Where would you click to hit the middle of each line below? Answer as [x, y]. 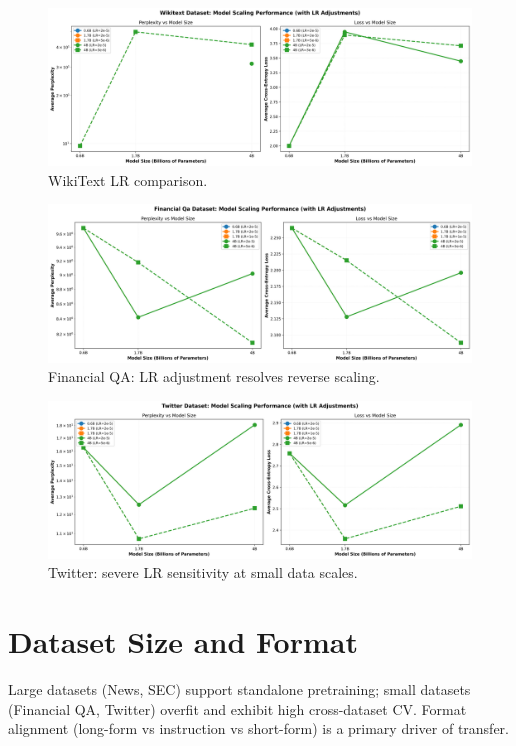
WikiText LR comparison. [128, 179]
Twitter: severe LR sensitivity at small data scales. [203, 572]
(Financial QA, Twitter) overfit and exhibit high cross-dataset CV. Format [237, 708]
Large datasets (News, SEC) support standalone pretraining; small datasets [239, 689]
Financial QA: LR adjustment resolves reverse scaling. [214, 376]
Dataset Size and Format [183, 641]
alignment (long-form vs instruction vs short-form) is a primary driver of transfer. [259, 728]
